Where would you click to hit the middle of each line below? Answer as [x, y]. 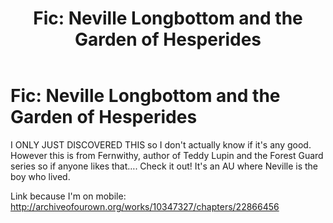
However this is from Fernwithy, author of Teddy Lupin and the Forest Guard [167, 155]
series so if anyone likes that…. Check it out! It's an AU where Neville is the [164, 166]
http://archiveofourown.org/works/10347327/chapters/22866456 [145, 206]
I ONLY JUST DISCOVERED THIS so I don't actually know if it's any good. [161, 144]
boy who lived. [40, 176]
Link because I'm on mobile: [68, 196]
